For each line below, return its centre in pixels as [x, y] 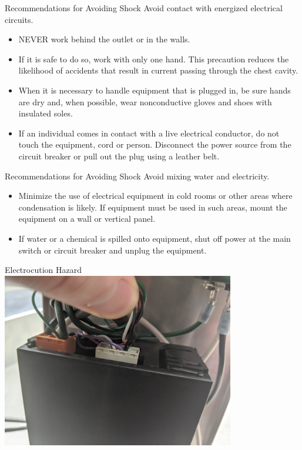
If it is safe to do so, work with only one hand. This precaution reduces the [154, 59]
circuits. [19, 19]
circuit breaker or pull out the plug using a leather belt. [119, 156]
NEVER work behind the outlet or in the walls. [104, 39]
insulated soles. [46, 113]
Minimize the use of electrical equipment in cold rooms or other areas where [155, 196]
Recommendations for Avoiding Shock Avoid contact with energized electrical [144, 8]
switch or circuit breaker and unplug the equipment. [113, 250]
